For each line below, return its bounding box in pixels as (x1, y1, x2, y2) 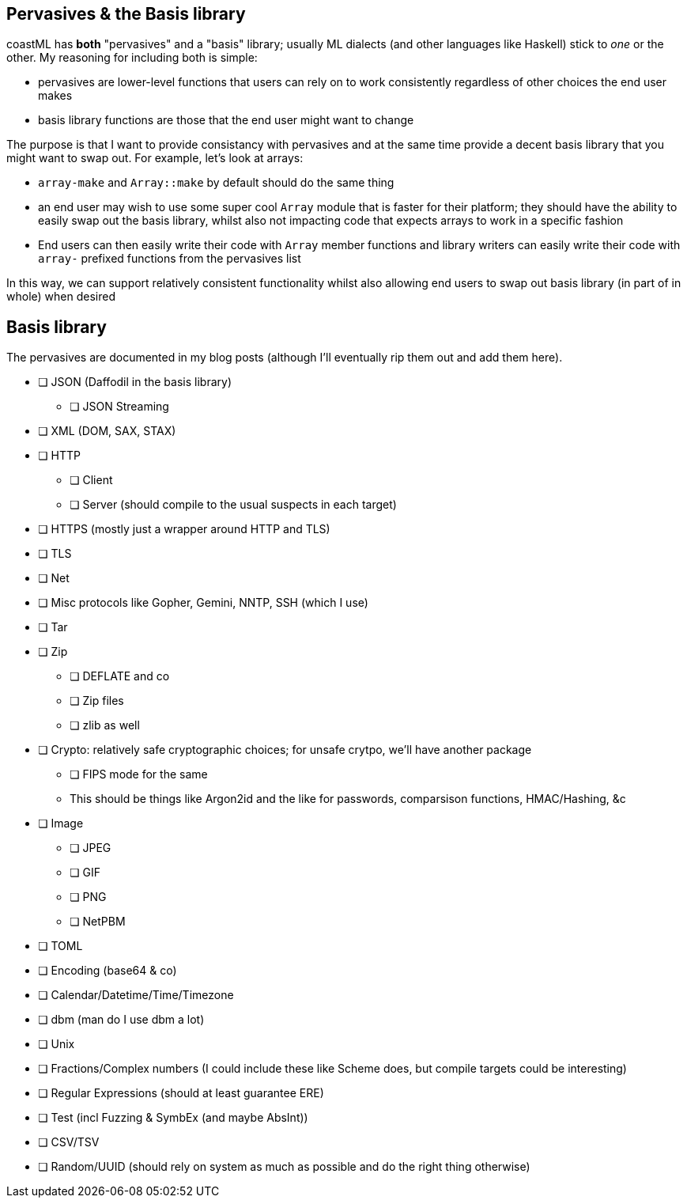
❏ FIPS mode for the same (70, 767, 208, 782)
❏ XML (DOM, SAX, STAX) (38, 424, 176, 438)
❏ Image (38, 816, 84, 831)
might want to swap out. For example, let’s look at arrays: (6, 151, 304, 165)
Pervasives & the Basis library (6, 4, 246, 24)
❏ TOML (38, 939, 83, 953)
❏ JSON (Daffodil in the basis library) (38, 375, 232, 389)
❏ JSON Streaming (70, 399, 169, 414)
